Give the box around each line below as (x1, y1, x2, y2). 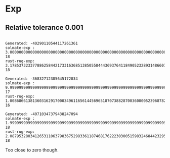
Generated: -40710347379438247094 (5, 112, 78, 117)
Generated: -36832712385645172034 (5, 76, 78, 81)
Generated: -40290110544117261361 (5, 41, 78, 46)
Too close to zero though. (5, 147, 59, 153)
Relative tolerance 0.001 (5, 23, 83, 32)
